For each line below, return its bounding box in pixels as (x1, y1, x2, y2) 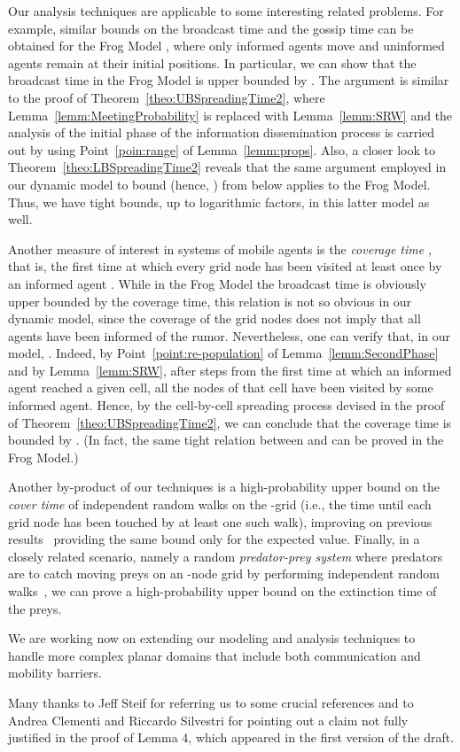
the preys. (8, 599, 62, 617)
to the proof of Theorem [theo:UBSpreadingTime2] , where (8, 88, 325, 106)
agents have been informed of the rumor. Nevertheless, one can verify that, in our (8, 326, 451, 345)
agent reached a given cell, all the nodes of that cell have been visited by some (8, 378, 433, 397)
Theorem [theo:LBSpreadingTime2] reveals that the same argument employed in (8, 158, 447, 176)
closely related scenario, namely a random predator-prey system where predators (8, 547, 443, 565)
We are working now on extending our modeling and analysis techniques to (8, 629, 416, 647)
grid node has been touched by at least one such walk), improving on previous (8, 512, 433, 531)
